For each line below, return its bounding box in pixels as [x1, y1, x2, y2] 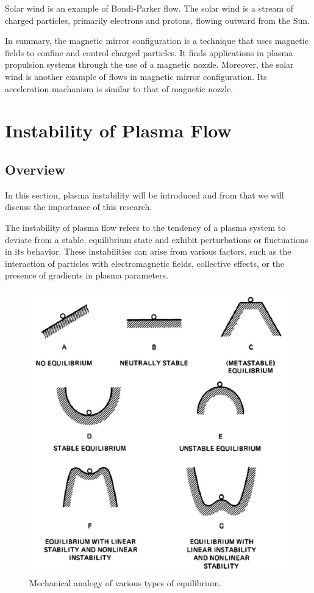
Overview [5, 159, 66, 178]
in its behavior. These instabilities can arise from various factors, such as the [5, 245, 291, 258]
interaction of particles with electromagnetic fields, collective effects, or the [5, 256, 285, 269]
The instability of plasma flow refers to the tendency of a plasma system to [5, 220, 286, 233]
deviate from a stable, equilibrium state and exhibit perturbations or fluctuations [5, 233, 309, 246]
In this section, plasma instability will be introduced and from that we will [5, 188, 284, 201]
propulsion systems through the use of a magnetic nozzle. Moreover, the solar [5, 58, 294, 71]
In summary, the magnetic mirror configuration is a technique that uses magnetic [5, 34, 309, 47]
